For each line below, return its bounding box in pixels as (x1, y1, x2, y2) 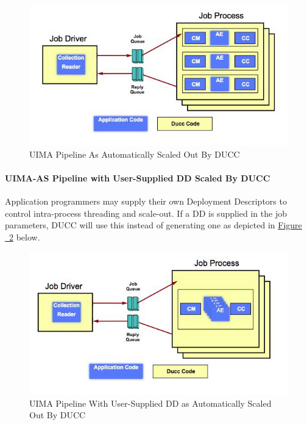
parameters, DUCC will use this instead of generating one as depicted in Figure (5, 219, 302, 231)
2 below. (9, 230, 40, 243)
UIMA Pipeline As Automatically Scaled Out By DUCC (29, 147, 240, 160)
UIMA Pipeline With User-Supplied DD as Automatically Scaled (29, 396, 272, 409)
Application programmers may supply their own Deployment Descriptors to (5, 194, 287, 207)
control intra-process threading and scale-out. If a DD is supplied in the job (5, 206, 287, 219)
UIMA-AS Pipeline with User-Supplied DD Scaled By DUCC (5, 171, 270, 184)
